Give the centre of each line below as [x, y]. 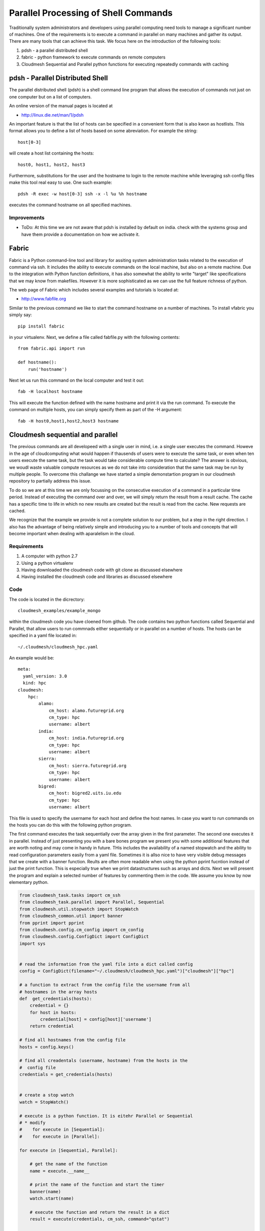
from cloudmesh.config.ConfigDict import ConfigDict [84, 937]
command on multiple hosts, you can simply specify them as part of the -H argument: [96, 410]
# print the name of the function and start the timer [97, 1185]
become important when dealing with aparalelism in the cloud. [72, 534]
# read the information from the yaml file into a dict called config [106, 964]
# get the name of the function [69, 1164]
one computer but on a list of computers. [50, 97]
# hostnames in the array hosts [58, 992]
